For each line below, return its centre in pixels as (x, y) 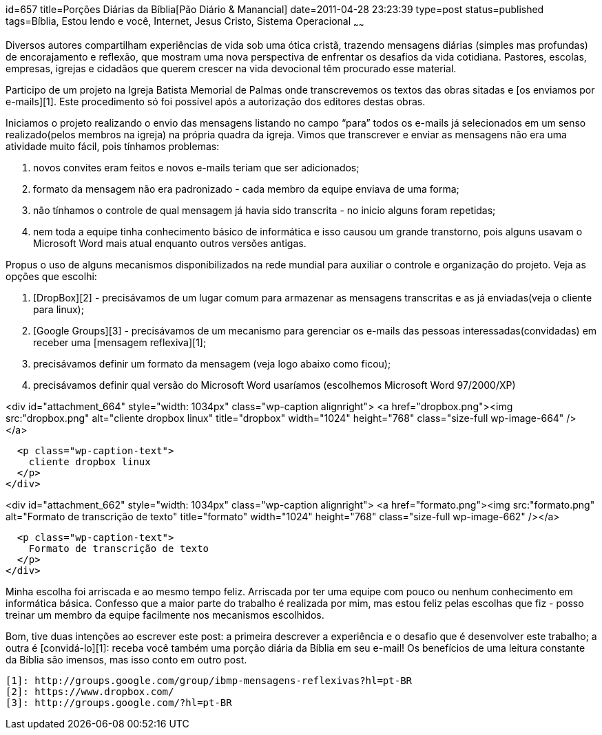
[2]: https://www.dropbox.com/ (90, 691)
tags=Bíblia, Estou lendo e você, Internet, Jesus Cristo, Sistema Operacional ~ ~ (185, 22)
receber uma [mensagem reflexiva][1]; (120, 342)
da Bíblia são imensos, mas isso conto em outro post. (126, 659)
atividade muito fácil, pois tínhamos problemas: (113, 146)
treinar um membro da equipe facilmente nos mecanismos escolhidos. (165, 615)
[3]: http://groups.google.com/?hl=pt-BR (119, 702)
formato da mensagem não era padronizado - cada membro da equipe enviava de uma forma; (246, 189)
